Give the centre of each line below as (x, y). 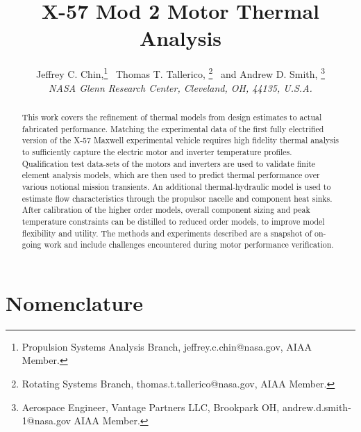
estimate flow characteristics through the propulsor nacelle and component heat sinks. (177, 198)
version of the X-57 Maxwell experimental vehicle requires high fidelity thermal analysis (180, 140)
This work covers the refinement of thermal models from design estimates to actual (172, 117)
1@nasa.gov (46, 421)
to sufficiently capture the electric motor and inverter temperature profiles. (157, 151)
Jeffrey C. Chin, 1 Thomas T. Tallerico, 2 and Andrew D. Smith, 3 (180, 73)
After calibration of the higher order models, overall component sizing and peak (166, 210)
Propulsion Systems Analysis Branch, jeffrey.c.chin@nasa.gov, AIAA (167, 346)
